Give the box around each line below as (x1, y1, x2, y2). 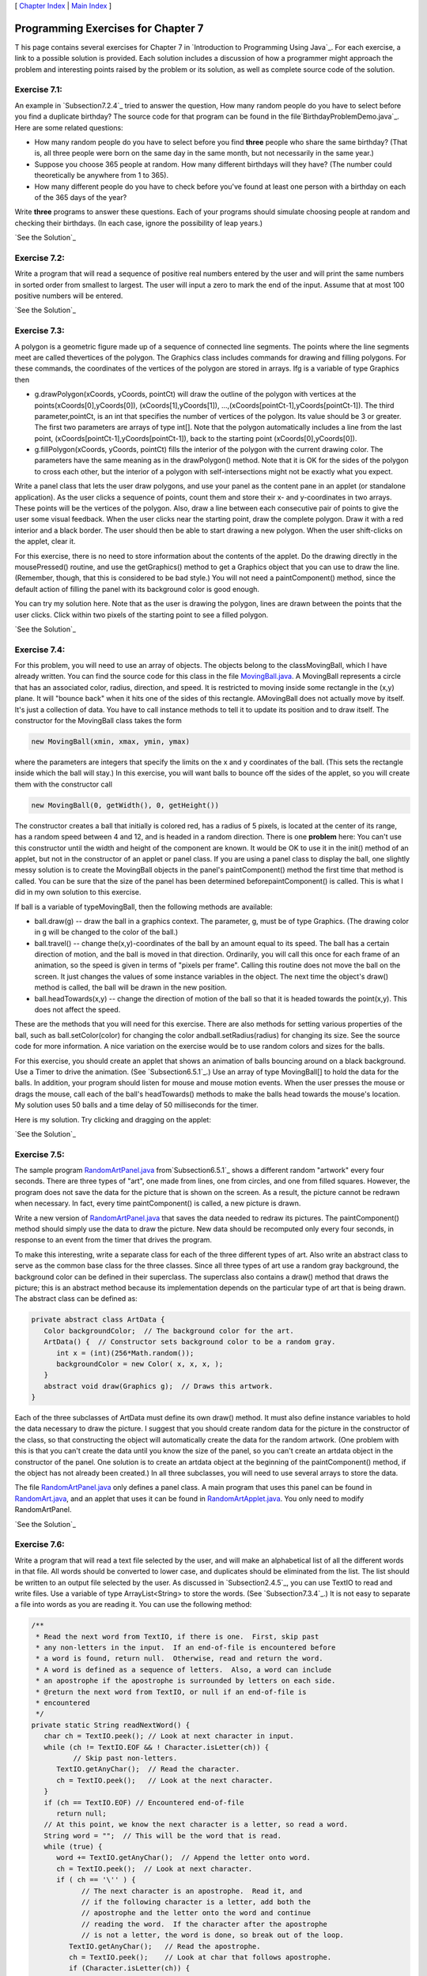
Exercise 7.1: (14, 84, 62, 95)
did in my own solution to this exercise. (14, 888, 142, 897)
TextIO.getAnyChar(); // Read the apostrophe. (68, 1941, 261, 1951)
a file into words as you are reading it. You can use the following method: (14, 1600, 252, 1609)
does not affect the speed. (34, 1005, 121, 1015)
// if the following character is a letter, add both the (81, 1898, 312, 1906)
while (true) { (43, 1842, 103, 1851)
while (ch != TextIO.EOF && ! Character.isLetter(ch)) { (43, 1743, 270, 1752)
